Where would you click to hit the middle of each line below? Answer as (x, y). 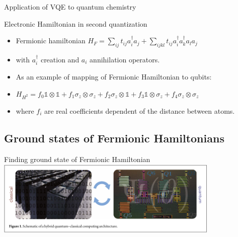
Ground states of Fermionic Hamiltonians (114, 138)
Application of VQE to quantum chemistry (70, 7)
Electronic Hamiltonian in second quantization (76, 23)
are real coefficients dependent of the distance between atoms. (139, 110)
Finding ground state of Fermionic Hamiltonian (77, 159)
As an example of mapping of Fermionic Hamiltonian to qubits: (114, 77)
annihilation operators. (125, 59)
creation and (60, 59)
